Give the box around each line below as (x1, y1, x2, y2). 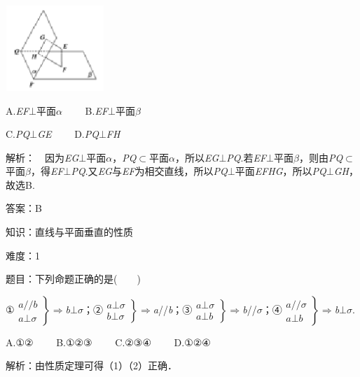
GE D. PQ (37, 127, 99, 141)
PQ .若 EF (226, 150, 267, 164)
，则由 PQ (298, 150, 343, 164)
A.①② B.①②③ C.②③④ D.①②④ (6, 334, 211, 349)
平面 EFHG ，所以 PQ (235, 164, 326, 178)
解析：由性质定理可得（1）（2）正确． (6, 358, 177, 373)
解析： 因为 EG (6, 150, 79, 164)
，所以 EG (175, 150, 219, 164)
